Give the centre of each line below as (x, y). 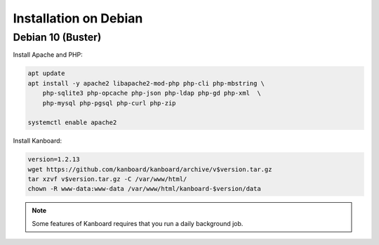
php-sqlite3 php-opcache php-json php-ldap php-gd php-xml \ (152, 93)
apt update (46, 73)
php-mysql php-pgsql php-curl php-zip (109, 103)
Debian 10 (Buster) (57, 37)
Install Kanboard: (38, 141)
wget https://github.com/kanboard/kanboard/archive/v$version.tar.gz (150, 169)
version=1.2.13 (54, 159)
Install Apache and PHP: (48, 55)
